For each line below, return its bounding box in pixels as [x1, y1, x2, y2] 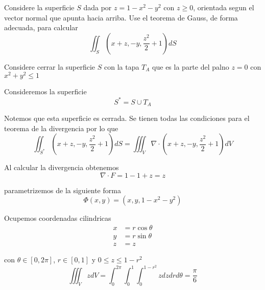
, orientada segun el [193, 2, 254, 12]
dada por [83, 2, 112, 12]
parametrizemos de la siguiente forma [4, 184, 121, 195]
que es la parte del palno [152, 61, 229, 72]
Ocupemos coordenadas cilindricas [4, 213, 111, 223]
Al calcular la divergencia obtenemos [4, 162, 119, 173]
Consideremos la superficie [4, 86, 87, 97]
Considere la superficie [4, 2, 75, 12]
